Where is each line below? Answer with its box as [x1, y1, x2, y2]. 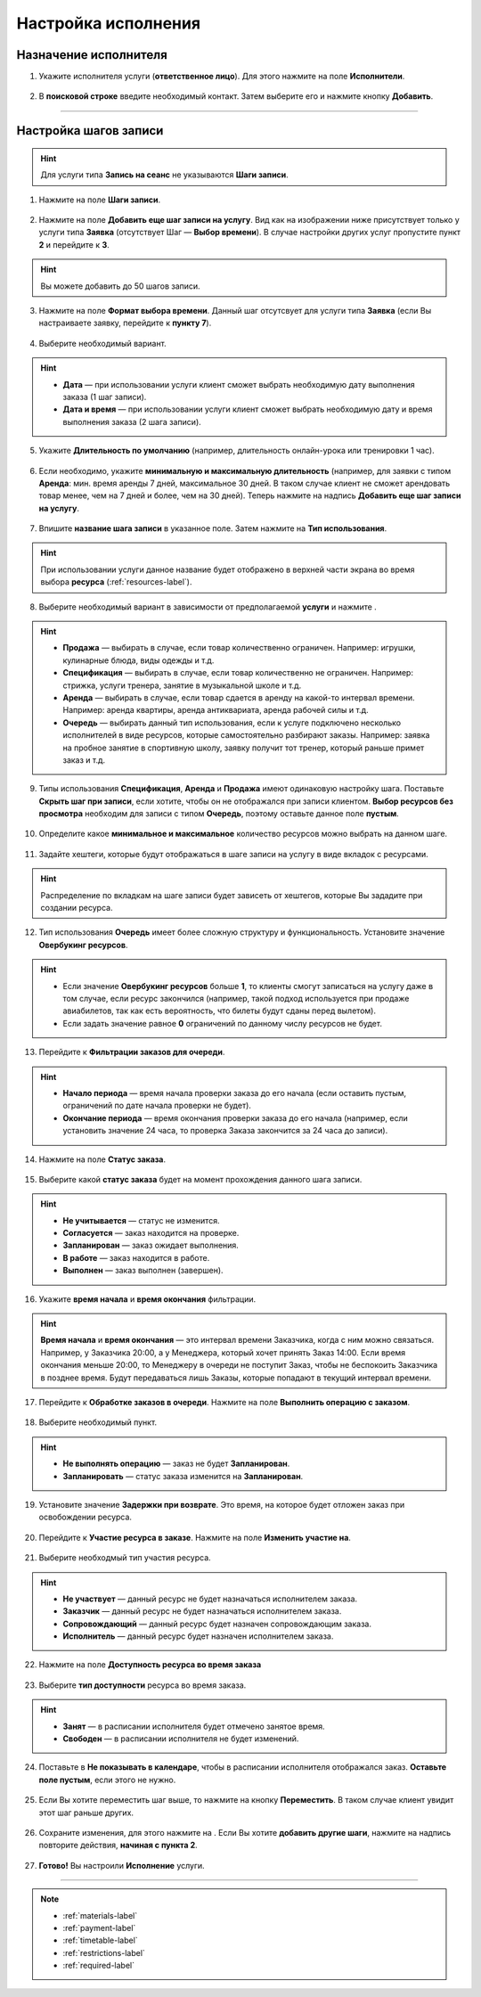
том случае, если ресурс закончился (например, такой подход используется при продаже [62, 994, 410, 1003]
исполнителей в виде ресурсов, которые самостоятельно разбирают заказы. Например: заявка [62, 730, 430, 741]
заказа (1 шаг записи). [62, 391, 147, 402]
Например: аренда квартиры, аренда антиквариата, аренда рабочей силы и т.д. [62, 705, 369, 716]
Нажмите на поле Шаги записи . [38, 194, 161, 205]
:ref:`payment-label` [62, 1922, 136, 1933]
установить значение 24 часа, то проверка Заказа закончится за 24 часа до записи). [62, 1125, 388, 1136]
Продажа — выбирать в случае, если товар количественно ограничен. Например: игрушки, [62, 642, 416, 653]
